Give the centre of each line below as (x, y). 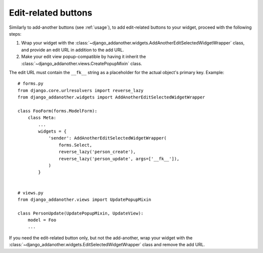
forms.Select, (75, 145)
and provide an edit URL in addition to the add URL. (73, 50)
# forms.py (31, 84)
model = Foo (42, 220)
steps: (15, 34)
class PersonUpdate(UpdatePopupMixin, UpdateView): (81, 213)
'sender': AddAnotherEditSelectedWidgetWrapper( (107, 138)
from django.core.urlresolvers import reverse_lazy (81, 90)
